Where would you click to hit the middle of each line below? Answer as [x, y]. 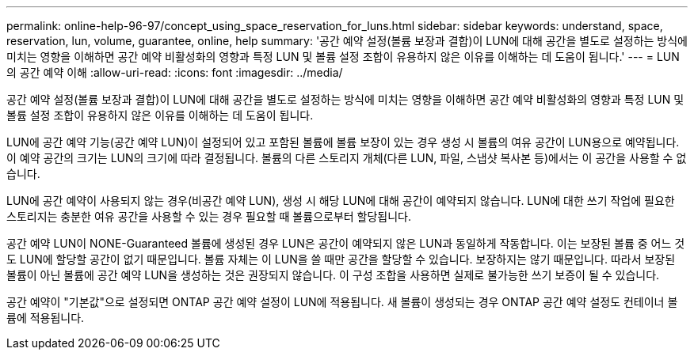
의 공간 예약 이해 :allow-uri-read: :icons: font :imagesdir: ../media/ [175, 72]
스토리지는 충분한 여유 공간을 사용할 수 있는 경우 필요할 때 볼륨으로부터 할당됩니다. [209, 216]
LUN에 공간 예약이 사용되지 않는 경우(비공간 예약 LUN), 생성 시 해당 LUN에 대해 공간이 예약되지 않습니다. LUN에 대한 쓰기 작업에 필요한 [341, 201]
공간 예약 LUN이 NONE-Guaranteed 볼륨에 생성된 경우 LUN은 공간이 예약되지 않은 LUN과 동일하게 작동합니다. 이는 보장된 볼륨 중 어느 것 [346, 243]
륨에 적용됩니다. [46, 318]
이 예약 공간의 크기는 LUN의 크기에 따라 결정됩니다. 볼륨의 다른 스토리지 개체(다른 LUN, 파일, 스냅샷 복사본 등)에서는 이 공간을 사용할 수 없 [347, 158]
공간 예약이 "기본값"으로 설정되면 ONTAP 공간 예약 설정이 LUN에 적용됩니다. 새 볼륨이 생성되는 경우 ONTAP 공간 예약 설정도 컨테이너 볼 [342, 302]
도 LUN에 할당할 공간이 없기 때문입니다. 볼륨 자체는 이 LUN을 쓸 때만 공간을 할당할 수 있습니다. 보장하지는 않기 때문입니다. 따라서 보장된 [341, 259]
